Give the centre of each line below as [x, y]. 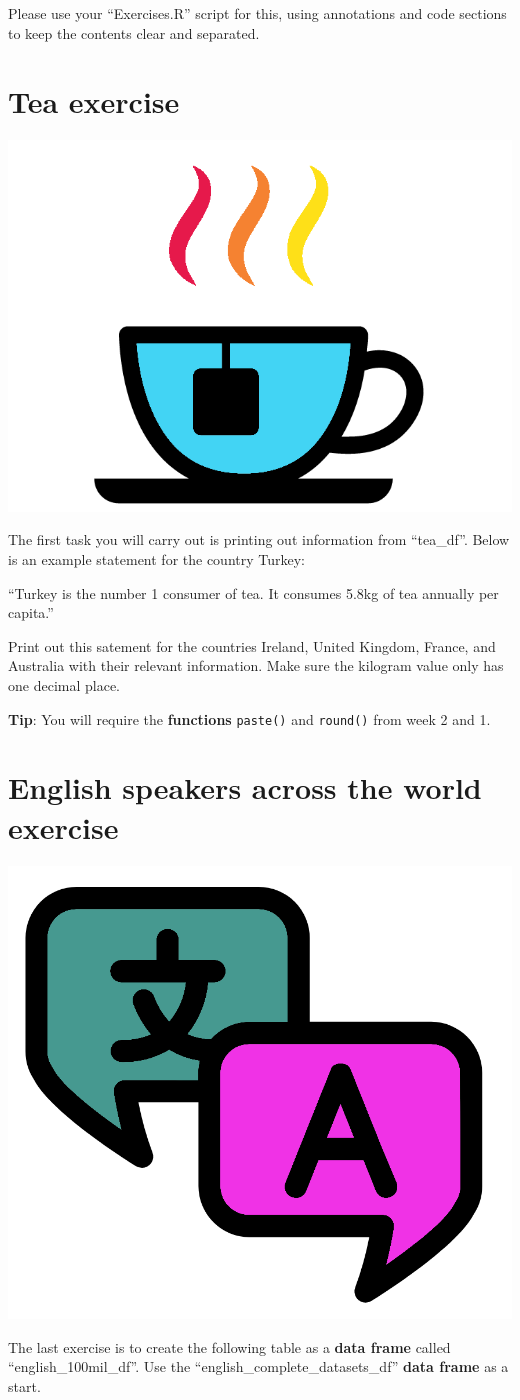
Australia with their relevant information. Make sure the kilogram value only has [256, 665]
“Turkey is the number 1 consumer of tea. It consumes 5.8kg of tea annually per [253, 592]
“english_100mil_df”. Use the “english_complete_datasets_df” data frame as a [258, 1366]
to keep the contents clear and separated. [134, 32]
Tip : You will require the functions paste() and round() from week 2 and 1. [249, 718]
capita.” [31, 612]
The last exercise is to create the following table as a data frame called [229, 1346]
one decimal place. [64, 685]
